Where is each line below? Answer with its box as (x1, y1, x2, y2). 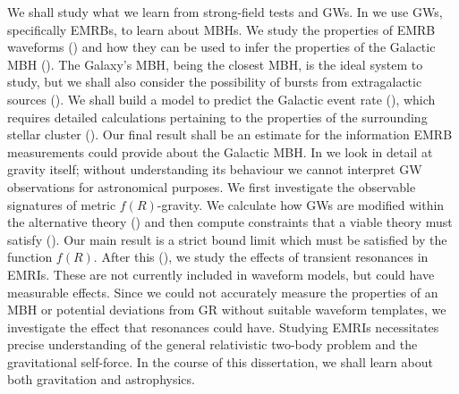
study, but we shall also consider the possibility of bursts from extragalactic (7, 72, 422, 91)
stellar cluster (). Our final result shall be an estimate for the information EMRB (7, 125, 453, 144)
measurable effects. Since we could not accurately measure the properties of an (7, 282, 438, 301)
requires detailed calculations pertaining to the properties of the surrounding (7, 107, 428, 126)
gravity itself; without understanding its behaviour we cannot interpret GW (7, 160, 422, 179)
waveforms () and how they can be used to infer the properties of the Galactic (7, 38, 436, 56)
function (7, 247, 53, 266)
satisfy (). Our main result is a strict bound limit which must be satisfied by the (7, 230, 447, 248)
